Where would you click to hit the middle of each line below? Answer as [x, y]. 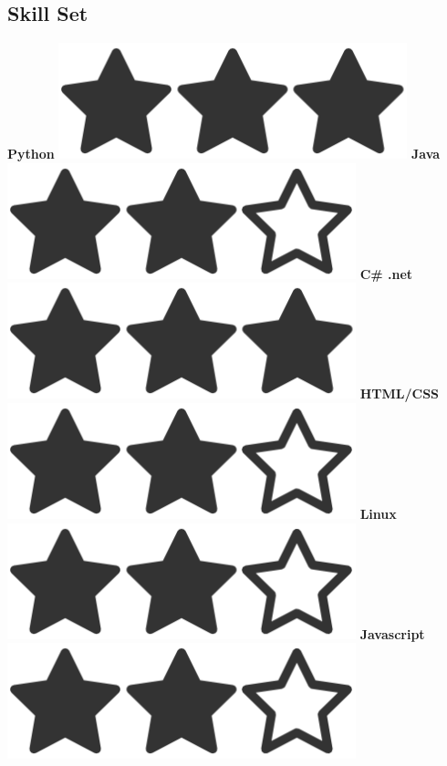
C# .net [386, 273]
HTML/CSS [400, 393]
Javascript [392, 633]
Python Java [224, 154]
